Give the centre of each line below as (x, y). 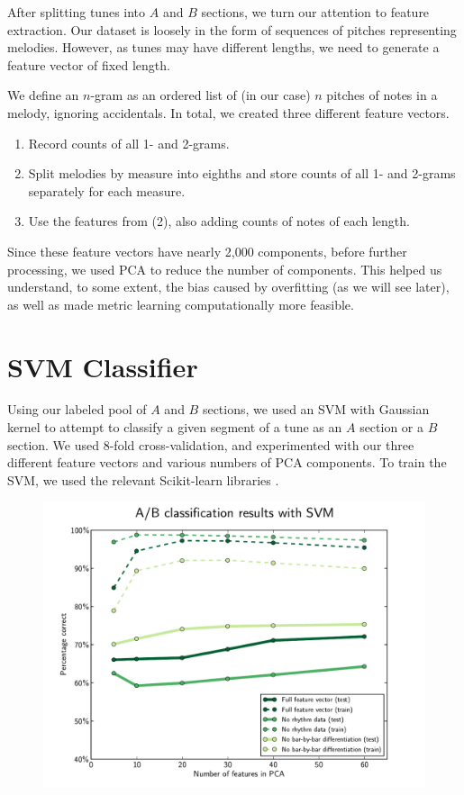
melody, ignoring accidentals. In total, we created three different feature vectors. (228, 112)
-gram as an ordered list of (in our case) (200, 95)
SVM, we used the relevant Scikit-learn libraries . (143, 479)
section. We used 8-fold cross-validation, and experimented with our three (211, 444)
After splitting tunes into (77, 12)
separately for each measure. (107, 190)
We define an (43, 95)
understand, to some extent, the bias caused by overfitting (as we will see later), (228, 287)
